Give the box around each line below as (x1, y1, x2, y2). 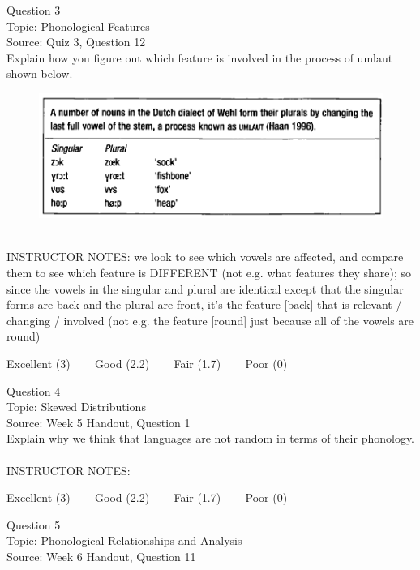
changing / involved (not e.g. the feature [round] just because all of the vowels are (6, 311, 414, 328)
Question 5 (6, 516, 61, 533)
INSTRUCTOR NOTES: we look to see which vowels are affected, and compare (6, 248, 404, 265)
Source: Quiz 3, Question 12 (6, 33, 146, 50)
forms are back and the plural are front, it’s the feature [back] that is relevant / (6, 296, 402, 313)
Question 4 (6, 382, 61, 399)
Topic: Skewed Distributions (6, 398, 146, 415)
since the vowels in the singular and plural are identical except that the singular (6, 280, 404, 297)
